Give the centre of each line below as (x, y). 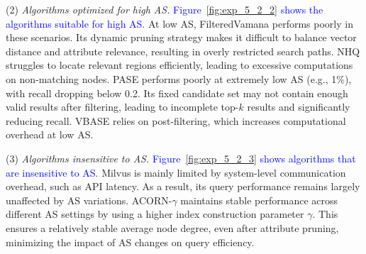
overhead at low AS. (50, 134)
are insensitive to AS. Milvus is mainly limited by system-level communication (176, 172)
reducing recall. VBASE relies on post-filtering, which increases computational (176, 120)
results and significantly (299, 107)
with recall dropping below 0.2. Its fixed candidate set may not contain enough (177, 93)
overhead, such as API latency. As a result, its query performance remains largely (183, 186)
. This (325, 214)
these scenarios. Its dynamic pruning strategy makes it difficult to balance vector (181, 37)
